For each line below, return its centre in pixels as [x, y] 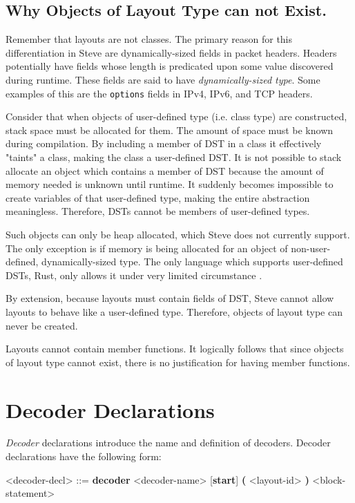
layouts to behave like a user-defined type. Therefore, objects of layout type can [174, 311]
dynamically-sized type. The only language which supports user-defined [192, 262]
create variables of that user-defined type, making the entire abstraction [158, 197]
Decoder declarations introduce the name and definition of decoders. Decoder [168, 443]
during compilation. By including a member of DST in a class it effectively [164, 143]
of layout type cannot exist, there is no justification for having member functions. [178, 362]
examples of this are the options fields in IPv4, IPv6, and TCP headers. [159, 93]
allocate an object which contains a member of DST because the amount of [165, 170]
